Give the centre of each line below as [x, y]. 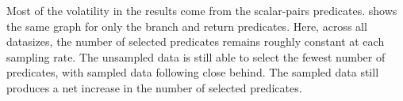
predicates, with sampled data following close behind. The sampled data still [193, 72]
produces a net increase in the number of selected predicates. [154, 87]
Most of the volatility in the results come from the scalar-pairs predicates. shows [202, 10]
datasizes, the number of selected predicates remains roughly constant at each [196, 41]
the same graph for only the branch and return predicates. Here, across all [187, 26]
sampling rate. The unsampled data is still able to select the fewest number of [196, 56]
